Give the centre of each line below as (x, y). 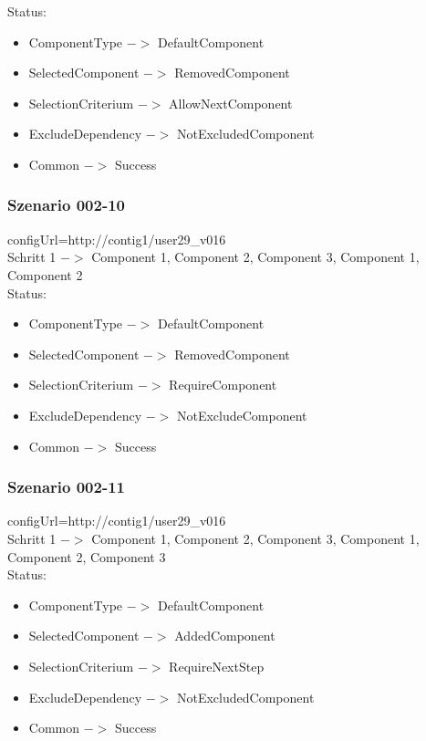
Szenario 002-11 (66, 487)
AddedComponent (225, 636)
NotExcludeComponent (242, 415)
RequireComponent (223, 385)
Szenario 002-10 (66, 205)
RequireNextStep (217, 666)
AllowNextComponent (231, 103)
